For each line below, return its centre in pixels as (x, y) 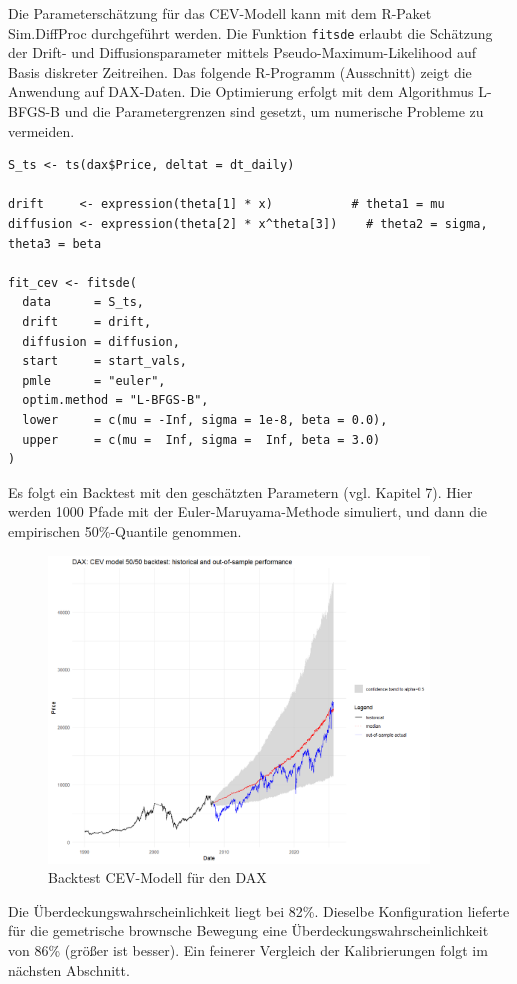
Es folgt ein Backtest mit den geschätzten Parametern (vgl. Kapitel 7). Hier (240, 491)
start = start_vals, (104, 361)
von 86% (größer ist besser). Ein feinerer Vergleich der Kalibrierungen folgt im (248, 950)
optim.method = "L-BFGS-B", (115, 400)
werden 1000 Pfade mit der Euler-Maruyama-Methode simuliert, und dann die (248, 511)
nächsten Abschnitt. (69, 969)
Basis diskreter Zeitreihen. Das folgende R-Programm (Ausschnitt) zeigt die (240, 71)
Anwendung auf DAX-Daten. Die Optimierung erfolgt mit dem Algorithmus (241, 91)
